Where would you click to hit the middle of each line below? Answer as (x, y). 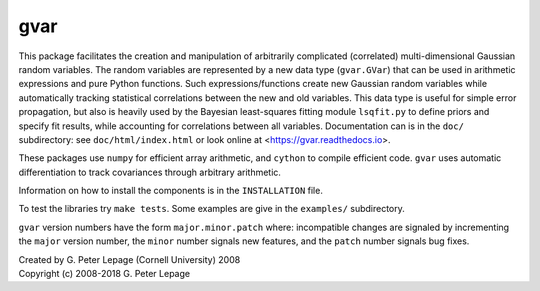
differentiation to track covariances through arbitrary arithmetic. (150, 172)
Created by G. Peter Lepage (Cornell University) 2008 (129, 259)
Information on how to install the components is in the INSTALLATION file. (171, 191)
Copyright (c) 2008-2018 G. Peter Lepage (104, 274)
